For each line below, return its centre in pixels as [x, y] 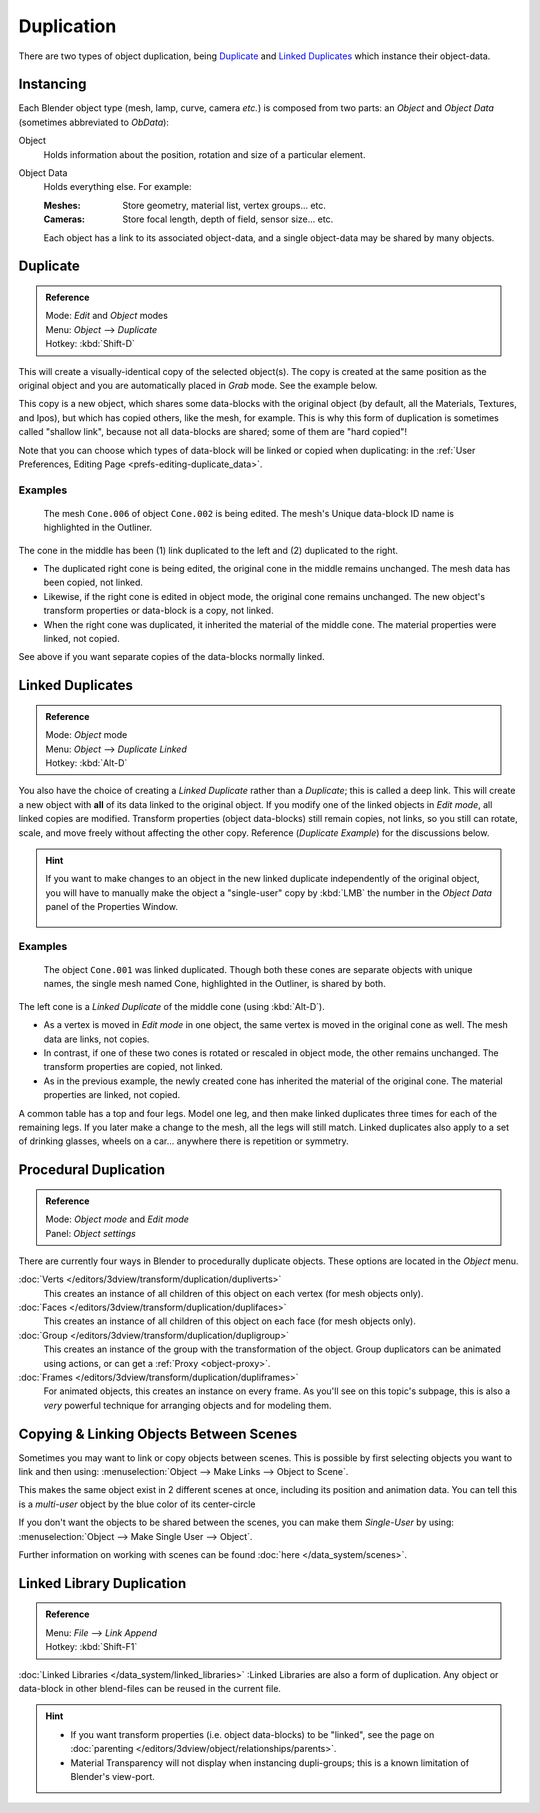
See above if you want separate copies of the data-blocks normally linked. [171, 657]
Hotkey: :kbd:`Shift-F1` [91, 1647]
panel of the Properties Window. [112, 907]
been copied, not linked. [93, 582]
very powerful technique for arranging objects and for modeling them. [187, 1405]
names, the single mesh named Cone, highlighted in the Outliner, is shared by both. [215, 984]
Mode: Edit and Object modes [107, 316]
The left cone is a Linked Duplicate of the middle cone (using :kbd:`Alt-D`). [171, 1006]
